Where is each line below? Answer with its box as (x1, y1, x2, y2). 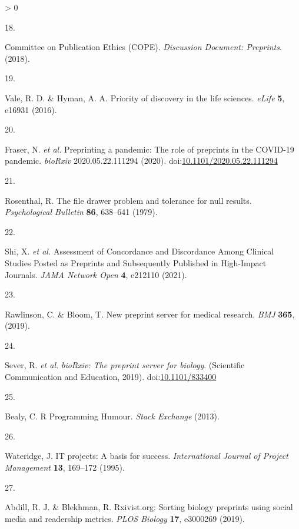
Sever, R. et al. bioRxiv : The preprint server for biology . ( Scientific (5, 359, 245, 371)
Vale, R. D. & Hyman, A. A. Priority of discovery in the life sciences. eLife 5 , (5, 91, 285, 104)
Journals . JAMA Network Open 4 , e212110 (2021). (5, 268, 187, 280)
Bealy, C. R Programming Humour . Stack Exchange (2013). (5, 410, 220, 422)
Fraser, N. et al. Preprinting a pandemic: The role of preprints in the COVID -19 (5, 143, 294, 155)
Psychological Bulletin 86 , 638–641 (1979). (5, 206, 158, 218)
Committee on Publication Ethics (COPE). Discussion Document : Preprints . (5, 41, 282, 53)
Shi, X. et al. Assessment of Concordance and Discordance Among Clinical (5, 245, 274, 257)
